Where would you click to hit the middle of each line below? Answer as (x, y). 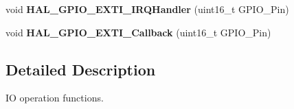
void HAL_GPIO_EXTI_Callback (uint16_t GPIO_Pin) (138, 32)
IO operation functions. (55, 98)
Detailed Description (81, 69)
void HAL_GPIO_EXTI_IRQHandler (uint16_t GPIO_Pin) (147, 9)
